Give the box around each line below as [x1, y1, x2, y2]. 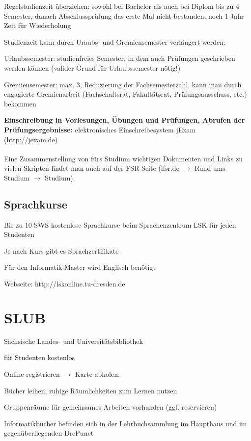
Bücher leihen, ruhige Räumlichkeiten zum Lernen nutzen [4, 385, 177, 395]
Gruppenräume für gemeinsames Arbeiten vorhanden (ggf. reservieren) [4, 402, 217, 412]
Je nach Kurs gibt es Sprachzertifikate [4, 245, 119, 256]
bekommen [4, 98, 36, 108]
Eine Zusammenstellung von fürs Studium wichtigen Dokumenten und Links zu [4, 153, 243, 163]
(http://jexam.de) [4, 134, 58, 144]
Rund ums [194, 163, 225, 173]
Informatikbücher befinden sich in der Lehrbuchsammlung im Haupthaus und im [4, 418, 247, 428]
